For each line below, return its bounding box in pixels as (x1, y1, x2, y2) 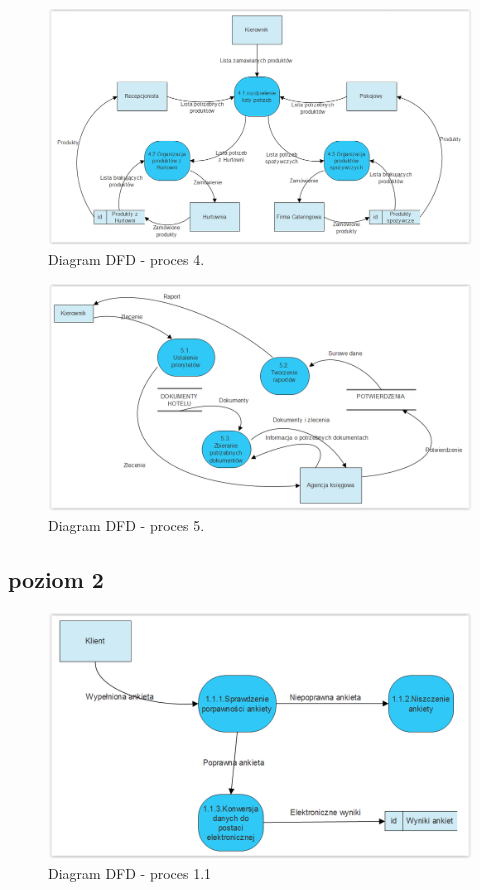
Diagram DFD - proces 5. (48, 514, 205, 535)
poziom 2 (8, 563, 104, 594)
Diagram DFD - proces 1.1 (48, 862, 212, 883)
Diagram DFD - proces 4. (48, 248, 205, 269)
